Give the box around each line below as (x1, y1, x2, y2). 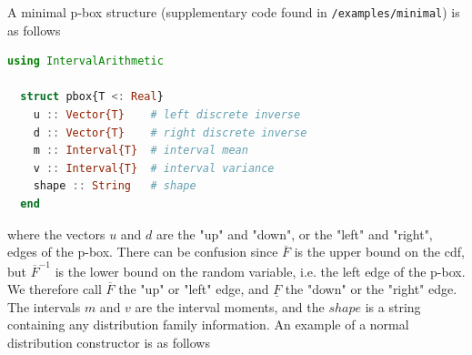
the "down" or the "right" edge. (285, 279, 457, 299)
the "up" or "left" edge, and (118, 279, 269, 299)
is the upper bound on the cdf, (294, 242, 465, 261)
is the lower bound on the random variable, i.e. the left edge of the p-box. (55, 261, 466, 280)
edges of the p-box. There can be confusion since (7, 242, 278, 261)
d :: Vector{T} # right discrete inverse (33, 126, 307, 139)
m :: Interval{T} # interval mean (33, 144, 248, 157)
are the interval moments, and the (135, 297, 325, 316)
